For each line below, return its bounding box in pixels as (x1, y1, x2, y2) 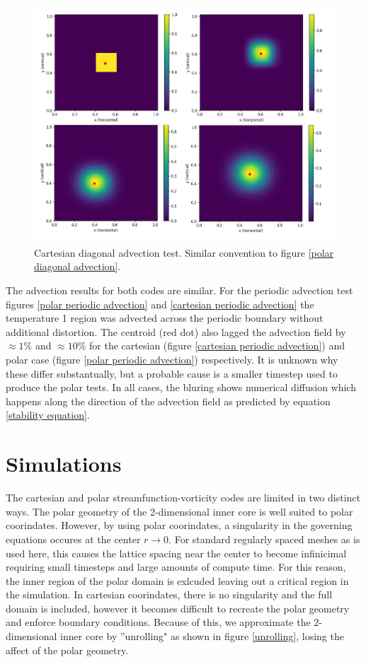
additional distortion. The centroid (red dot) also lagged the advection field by (6, 324, 346, 339)
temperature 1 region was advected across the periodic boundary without (6, 310, 324, 325)
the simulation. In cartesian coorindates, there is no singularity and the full (6, 587, 333, 602)
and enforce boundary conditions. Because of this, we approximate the (6, 615, 311, 629)
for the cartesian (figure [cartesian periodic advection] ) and (89, 338, 345, 353)
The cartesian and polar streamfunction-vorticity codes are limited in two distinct (6, 490, 361, 505)
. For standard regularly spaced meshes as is (168, 531, 360, 546)
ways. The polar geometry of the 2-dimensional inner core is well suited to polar (6, 504, 353, 518)
